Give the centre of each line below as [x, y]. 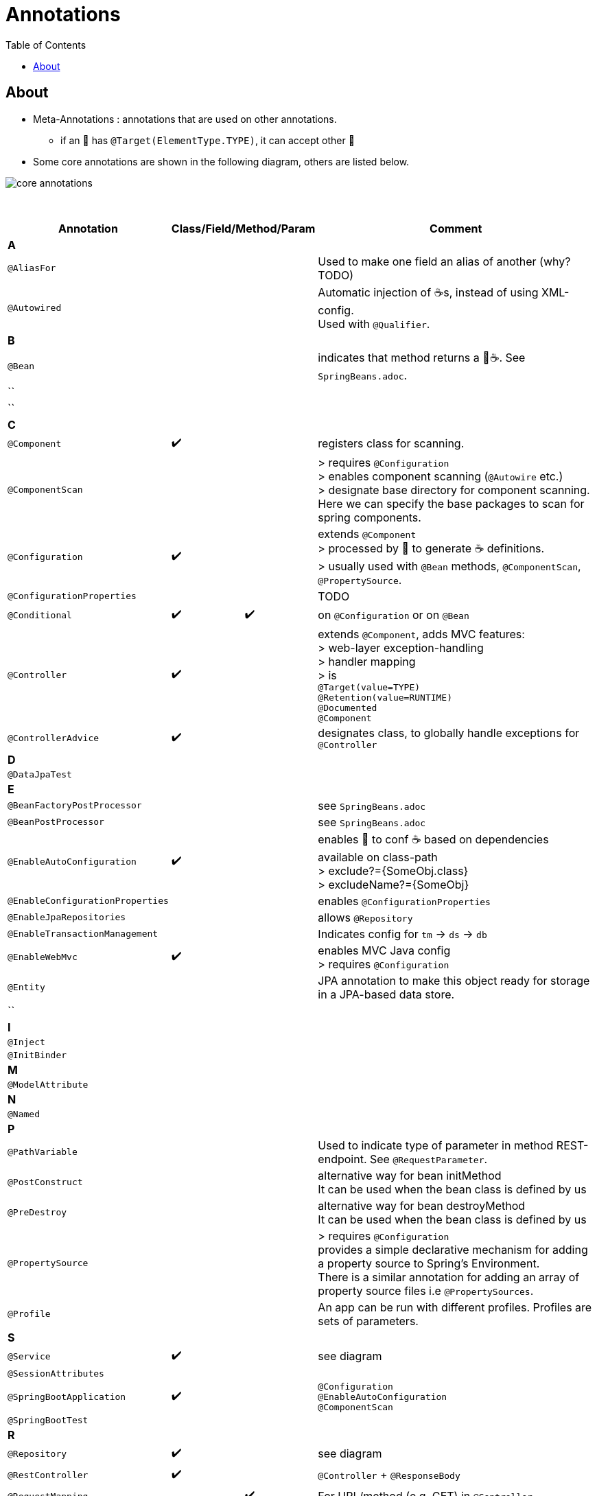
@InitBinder [37, 1055]
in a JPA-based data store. [386, 994]
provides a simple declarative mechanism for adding [453, 1249]
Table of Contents [46, 45]
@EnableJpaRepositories [67, 918]
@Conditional [40, 615]
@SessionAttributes [56, 1373]
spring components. [370, 517]
